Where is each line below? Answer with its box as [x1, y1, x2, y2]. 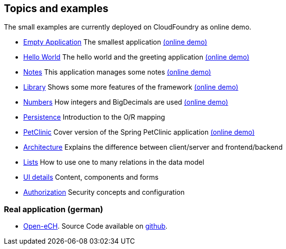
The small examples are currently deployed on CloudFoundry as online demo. [4, 23, 252, 31]
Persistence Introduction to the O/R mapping [23, 113, 165, 122]
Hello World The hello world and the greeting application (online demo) [23, 53, 250, 62]
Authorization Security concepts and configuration [23, 188, 185, 197]
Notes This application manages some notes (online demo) [23, 68, 211, 77]
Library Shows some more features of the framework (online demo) [23, 83, 238, 92]
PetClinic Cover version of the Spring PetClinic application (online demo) [23, 128, 255, 137]
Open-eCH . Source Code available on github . [23, 222, 168, 231]
